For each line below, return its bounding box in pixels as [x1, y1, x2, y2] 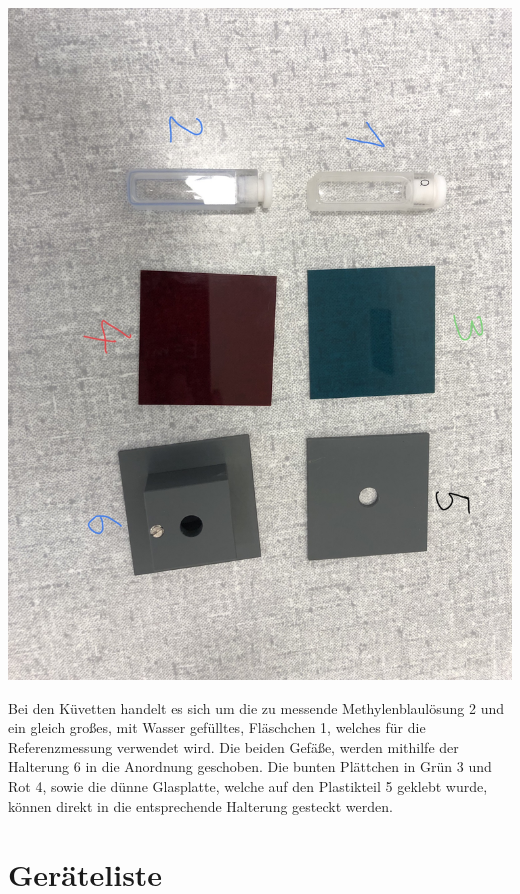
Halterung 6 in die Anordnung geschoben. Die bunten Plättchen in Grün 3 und [8, 756, 492, 777]
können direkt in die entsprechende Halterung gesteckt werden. [8, 795, 393, 816]
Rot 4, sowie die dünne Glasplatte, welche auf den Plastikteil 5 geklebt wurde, [8, 775, 488, 796]
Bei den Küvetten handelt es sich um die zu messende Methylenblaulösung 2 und [8, 697, 505, 718]
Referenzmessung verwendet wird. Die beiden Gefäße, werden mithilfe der [8, 736, 459, 757]
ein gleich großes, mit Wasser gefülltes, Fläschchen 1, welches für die [8, 717, 426, 738]
